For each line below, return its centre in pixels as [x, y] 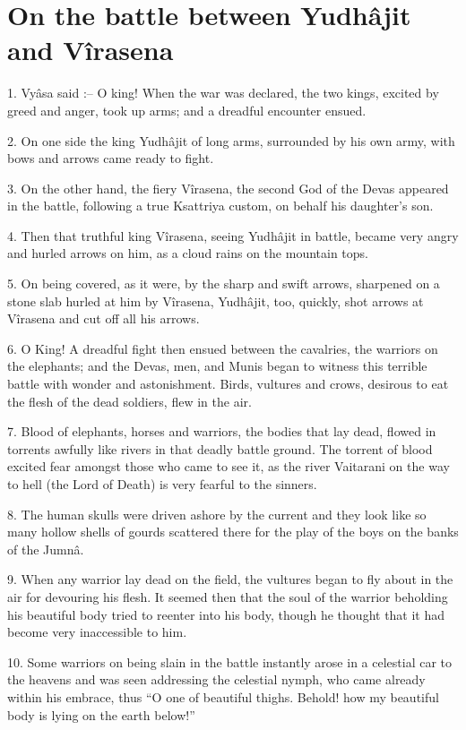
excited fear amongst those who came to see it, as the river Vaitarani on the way [229, 466]
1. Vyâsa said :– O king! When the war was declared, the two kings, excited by [223, 93]
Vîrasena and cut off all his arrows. [104, 318]
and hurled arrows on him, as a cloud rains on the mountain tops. [188, 253]
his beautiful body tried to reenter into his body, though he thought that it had [226, 614]
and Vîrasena [91, 50]
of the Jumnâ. [46, 549]
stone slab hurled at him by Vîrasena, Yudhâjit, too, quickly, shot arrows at [216, 301]
